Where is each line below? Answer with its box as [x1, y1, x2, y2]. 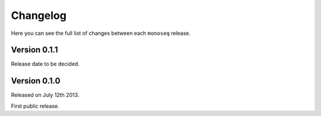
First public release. [11, 102, 59, 109]
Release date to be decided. [11, 60, 80, 67]
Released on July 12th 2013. [11, 92, 80, 99]
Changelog [11, 9, 67, 22]
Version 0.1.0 [11, 76, 61, 86]
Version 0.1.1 [11, 45, 58, 55]
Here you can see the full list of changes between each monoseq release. [11, 30, 191, 37]
